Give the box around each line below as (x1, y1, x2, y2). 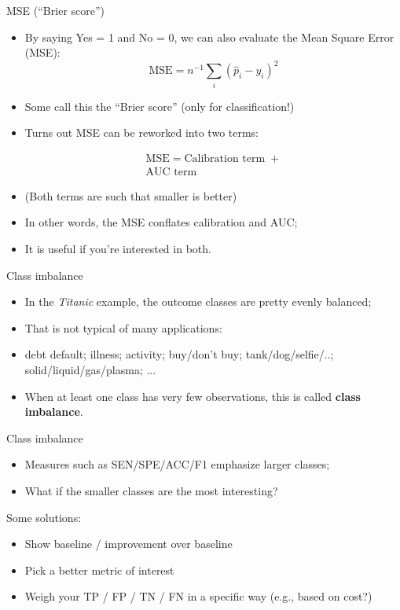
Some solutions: (6, 509, 82, 525)
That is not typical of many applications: (24, 319, 222, 336)
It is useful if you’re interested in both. (24, 241, 211, 257)
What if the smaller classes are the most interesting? (24, 482, 278, 498)
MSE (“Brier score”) (6, 2, 105, 18)
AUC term (145, 166, 197, 178)
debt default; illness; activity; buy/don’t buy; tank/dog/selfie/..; (24, 346, 334, 362)
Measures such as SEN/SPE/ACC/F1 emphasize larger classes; (24, 456, 330, 472)
